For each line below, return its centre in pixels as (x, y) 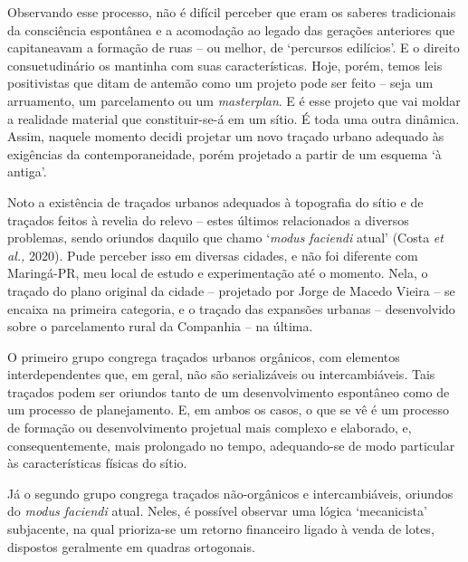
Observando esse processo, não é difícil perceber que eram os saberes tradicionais (232, 12)
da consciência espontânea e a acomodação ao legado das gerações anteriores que (231, 29)
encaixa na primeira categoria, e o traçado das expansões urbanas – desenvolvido (231, 308)
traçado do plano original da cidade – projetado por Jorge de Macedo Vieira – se (231, 290)
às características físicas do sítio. (97, 463)
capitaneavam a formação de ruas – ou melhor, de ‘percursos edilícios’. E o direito (234, 48)
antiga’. (27, 171)
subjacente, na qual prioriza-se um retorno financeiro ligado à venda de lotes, (221, 529)
